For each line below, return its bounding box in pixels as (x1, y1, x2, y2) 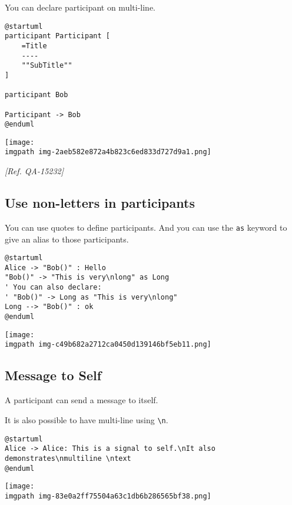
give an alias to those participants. (5, 232, 129, 245)
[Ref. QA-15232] (5, 165, 64, 177)
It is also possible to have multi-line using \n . (5, 413, 168, 426)
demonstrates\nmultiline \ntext (5, 454, 131, 463)
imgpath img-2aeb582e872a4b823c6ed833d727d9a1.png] (5, 148, 211, 157)
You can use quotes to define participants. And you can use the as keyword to (5, 221, 287, 233)
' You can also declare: (5, 283, 102, 292)
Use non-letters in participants (5, 194, 195, 212)
